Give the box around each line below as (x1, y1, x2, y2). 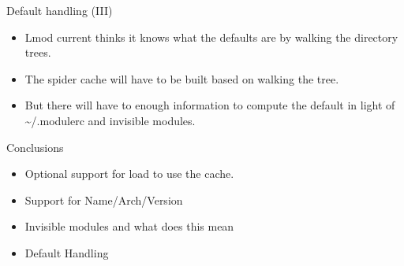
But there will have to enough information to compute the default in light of (24, 97, 395, 113)
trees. (24, 44, 51, 61)
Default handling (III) (6, 2, 113, 18)
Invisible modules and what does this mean (24, 218, 234, 235)
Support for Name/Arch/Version (24, 191, 183, 208)
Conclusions (6, 139, 64, 155)
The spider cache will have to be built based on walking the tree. (24, 70, 339, 87)
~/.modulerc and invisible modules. (24, 112, 196, 128)
